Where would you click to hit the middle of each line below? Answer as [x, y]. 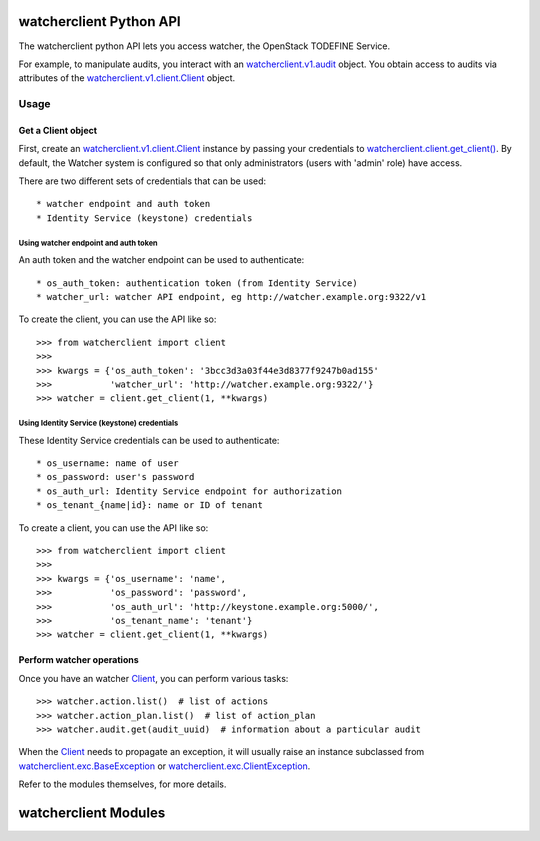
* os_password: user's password [115, 477]
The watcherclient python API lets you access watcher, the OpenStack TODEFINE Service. [204, 46]
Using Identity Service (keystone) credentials [98, 423]
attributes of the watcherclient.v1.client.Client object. [127, 78]
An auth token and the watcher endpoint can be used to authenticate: [161, 260]
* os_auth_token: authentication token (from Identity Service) [197, 283]
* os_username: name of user [107, 463]
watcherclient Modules [92, 812]
